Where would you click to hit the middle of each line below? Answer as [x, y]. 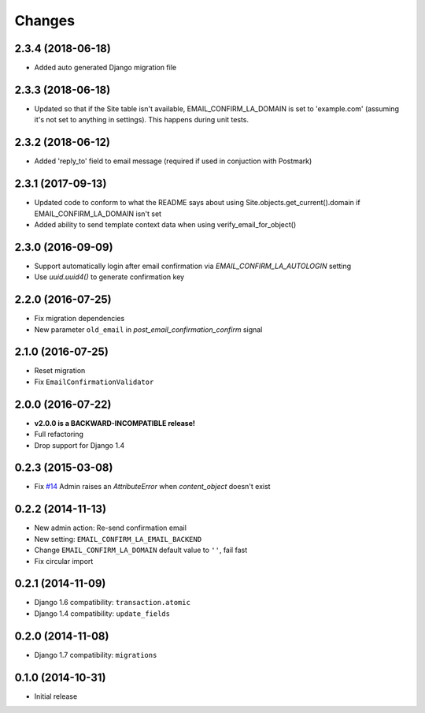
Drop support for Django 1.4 [79, 445]
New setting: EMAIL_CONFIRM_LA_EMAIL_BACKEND [118, 539]
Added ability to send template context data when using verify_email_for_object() [165, 224]
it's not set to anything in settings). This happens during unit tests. [142, 120]
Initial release [56, 696]
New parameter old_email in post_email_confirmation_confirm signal [148, 329]
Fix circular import [64, 561]
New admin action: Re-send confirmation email [110, 528]
